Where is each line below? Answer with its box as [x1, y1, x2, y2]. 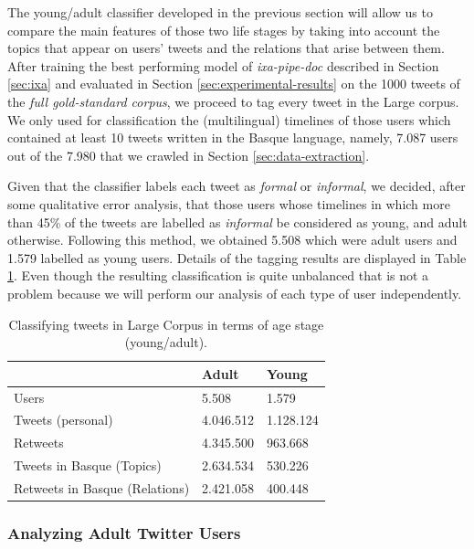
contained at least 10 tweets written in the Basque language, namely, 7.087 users [7, 128, 458, 147]
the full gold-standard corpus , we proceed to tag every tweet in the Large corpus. [7, 91, 459, 111]
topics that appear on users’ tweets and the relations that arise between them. [7, 38, 445, 58]
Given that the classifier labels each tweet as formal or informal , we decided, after [7, 176, 466, 195]
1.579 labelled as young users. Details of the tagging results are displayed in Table [7, 248, 467, 267]
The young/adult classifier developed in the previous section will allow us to [7, 3, 433, 21]
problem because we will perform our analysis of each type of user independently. [7, 283, 462, 302]
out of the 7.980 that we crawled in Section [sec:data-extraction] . [7, 145, 370, 164]
